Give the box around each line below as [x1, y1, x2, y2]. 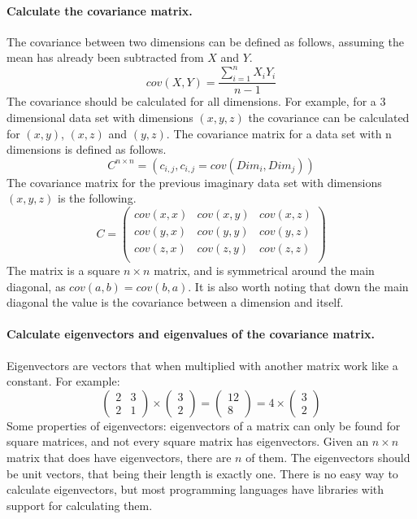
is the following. [58, 190, 137, 207]
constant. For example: [7, 373, 120, 390]
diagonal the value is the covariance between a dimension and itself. [7, 294, 344, 311]
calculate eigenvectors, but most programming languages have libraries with [7, 481, 384, 498]
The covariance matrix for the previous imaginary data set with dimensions [7, 173, 382, 190]
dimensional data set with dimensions [7, 108, 193, 125]
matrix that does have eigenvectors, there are [7, 449, 232, 466]
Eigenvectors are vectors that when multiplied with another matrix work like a [7, 356, 398, 373]
